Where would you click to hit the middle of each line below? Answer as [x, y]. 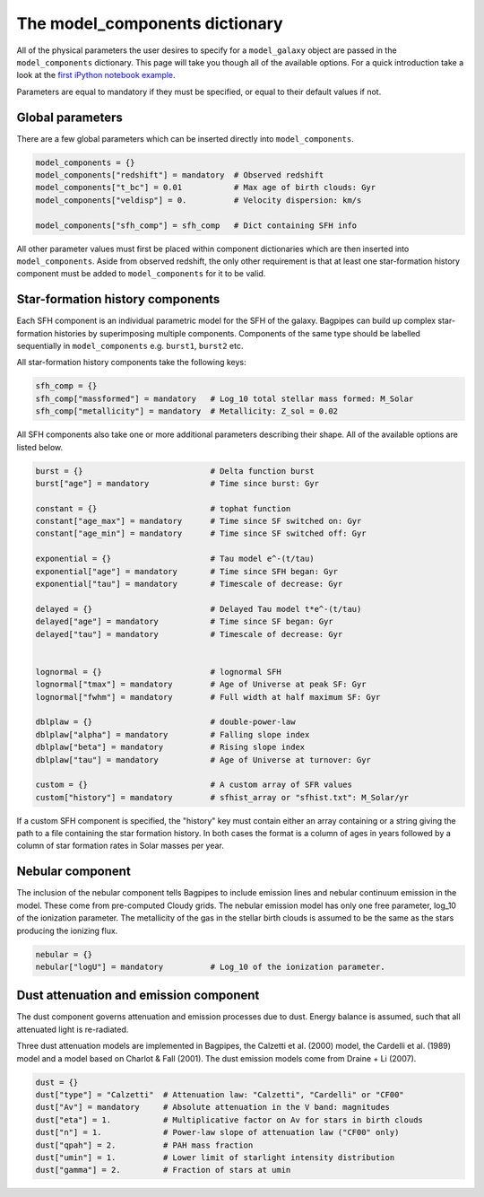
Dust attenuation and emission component [138, 996]
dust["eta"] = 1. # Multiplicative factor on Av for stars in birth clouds [229, 1120]
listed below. [40, 447]
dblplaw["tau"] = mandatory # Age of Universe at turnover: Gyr [203, 760]
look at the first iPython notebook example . [96, 75]
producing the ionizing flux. [67, 931]
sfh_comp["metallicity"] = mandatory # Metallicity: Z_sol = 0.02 [187, 411]
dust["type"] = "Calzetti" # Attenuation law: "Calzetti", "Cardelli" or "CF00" [220, 1094]
